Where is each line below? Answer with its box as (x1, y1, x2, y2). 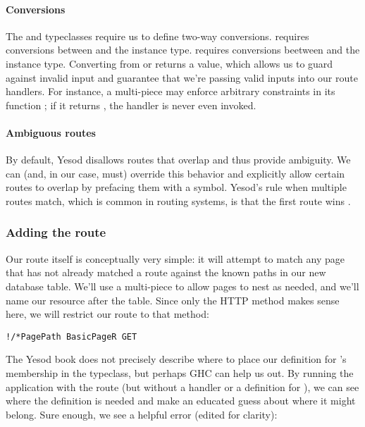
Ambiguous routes (6, 125, 96, 140)
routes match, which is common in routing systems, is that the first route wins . (6, 193, 351, 208)
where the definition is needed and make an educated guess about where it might (6, 393, 356, 408)
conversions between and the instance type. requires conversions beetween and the (6, 42, 360, 57)
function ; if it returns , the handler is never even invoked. (6, 97, 256, 112)
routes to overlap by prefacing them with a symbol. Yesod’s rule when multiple (6, 180, 347, 194)
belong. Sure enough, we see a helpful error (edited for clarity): (6, 407, 278, 421)
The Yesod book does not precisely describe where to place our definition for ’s (6, 352, 347, 366)
